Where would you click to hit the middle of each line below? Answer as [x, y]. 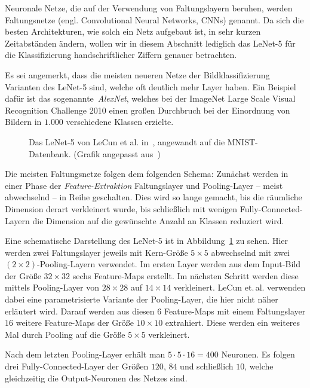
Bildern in [23, 122]
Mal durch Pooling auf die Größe [65, 334]
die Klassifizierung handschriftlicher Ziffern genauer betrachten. [121, 55]
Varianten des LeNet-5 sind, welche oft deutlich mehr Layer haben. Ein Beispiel [151, 86]
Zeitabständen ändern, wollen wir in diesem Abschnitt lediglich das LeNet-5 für [150, 43]
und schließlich [207, 366]
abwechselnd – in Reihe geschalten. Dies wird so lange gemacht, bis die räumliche [154, 197]
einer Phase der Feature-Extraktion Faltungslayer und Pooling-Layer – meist [144, 185]
